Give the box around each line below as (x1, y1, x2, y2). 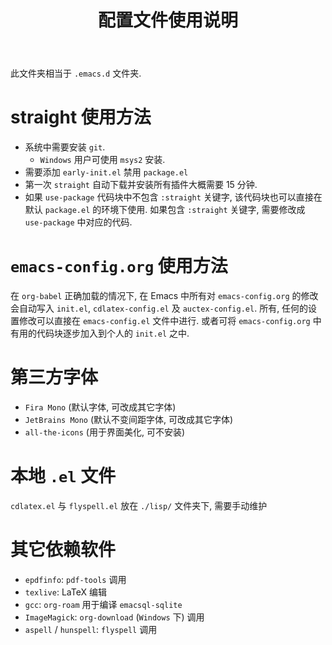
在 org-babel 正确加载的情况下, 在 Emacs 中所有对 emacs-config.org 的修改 (10, 290, 319, 302)
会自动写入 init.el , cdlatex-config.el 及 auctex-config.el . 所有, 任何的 (10, 302, 309, 315)
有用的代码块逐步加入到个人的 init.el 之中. (10, 327, 190, 340)
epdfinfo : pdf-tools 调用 (24, 573, 127, 585)
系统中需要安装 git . (24, 141, 106, 153)
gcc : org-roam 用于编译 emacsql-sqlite (24, 598, 183, 610)
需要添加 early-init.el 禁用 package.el (24, 166, 189, 178)
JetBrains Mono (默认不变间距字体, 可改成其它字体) (24, 414, 234, 425)
